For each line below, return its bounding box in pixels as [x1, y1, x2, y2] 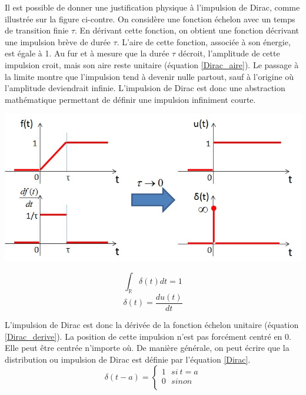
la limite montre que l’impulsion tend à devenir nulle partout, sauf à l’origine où [5, 70, 294, 82]
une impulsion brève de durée [5, 35, 111, 48]
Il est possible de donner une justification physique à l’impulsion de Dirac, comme [5, 1, 300, 13]
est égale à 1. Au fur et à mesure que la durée [5, 47, 169, 59]
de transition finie [5, 24, 69, 36]
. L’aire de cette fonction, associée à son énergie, [117, 35, 291, 48]
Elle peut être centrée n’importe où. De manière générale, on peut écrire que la [5, 342, 290, 354]
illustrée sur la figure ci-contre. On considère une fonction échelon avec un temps [5, 12, 295, 25]
